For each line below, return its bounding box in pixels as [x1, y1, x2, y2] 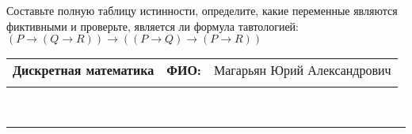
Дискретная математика [13, 61, 154, 80]
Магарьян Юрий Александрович [213, 61, 391, 80]
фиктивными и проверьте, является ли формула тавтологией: [6, 17, 299, 34]
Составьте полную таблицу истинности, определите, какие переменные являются [6, 2, 398, 18]
